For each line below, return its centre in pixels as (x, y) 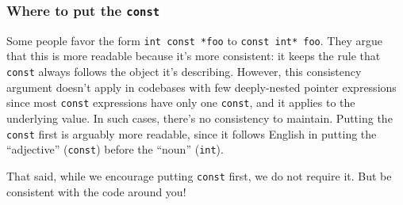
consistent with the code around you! (96, 191)
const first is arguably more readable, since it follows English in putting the (192, 133)
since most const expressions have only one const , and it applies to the (181, 102)
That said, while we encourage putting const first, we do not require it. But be (199, 175)
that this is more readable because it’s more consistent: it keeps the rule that (194, 56)
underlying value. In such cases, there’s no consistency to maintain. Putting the (200, 118)
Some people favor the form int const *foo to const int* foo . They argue (194, 40)
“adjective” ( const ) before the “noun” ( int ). (115, 149)
